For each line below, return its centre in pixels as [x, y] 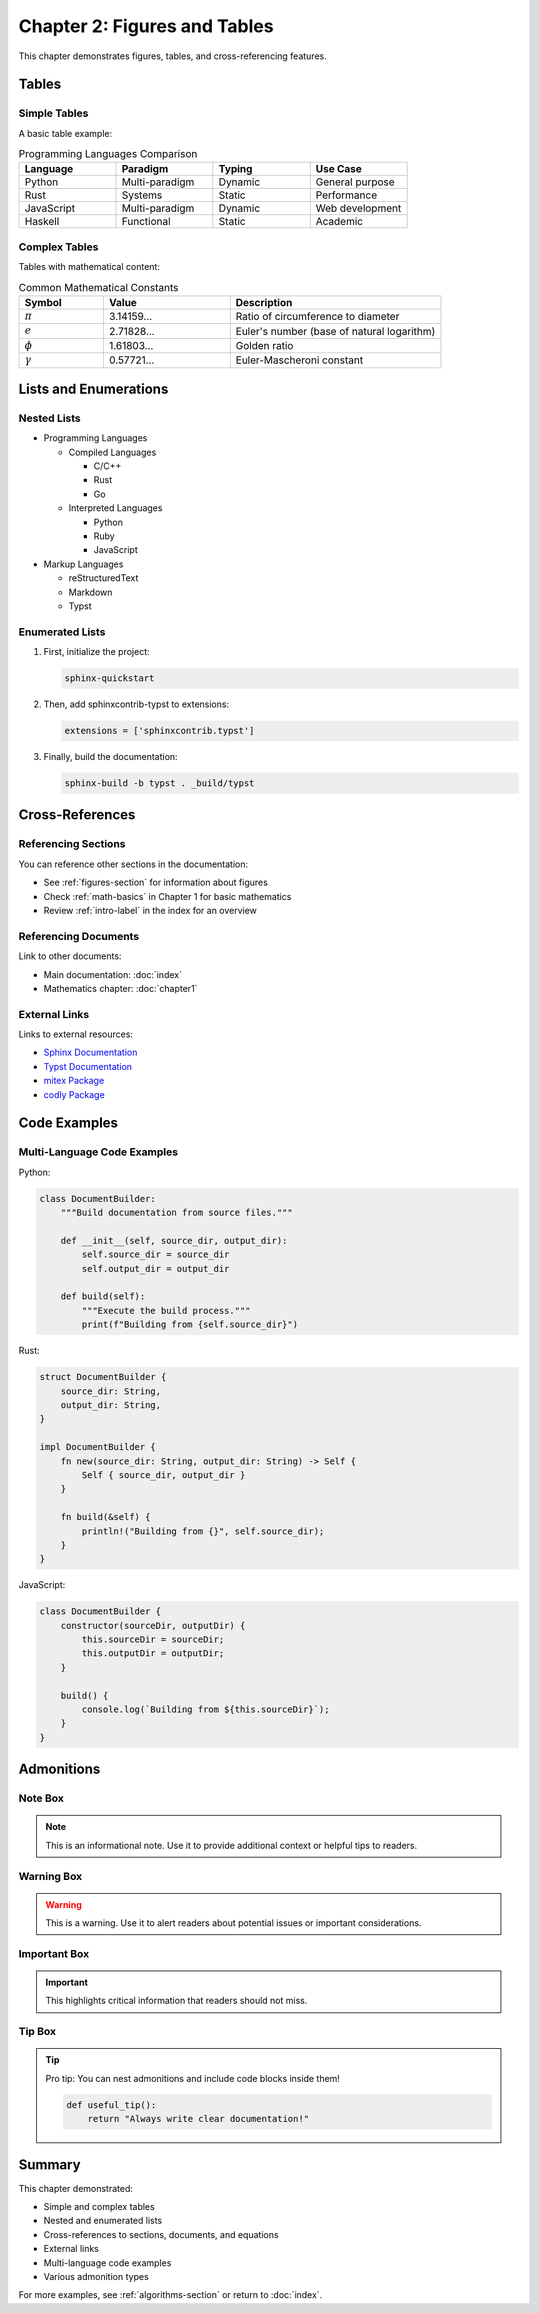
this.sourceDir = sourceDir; [153, 1639]
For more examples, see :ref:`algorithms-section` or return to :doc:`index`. [170, 2295]
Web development [358, 208]
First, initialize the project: [96, 652]
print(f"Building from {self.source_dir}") [190, 1324]
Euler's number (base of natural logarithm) [335, 331]
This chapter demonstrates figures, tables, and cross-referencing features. [172, 56]
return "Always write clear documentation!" [198, 2119]
